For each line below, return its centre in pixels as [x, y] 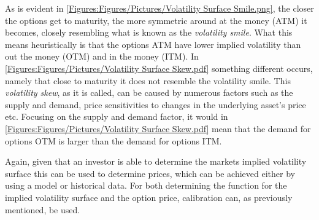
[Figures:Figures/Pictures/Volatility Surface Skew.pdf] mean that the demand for [158, 128]
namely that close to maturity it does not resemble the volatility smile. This [148, 80]
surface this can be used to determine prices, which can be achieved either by [150, 173]
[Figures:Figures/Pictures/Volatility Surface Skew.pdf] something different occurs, [159, 68]
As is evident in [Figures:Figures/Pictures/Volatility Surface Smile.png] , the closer [159, 8]
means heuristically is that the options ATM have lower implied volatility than [153, 44]
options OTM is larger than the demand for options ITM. [113, 140]
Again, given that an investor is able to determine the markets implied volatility [156, 161]
